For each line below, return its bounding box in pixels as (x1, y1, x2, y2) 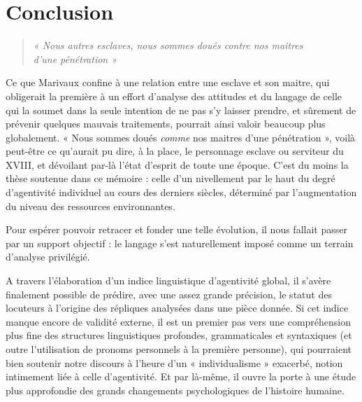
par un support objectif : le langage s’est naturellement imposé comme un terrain (6, 235, 354, 250)
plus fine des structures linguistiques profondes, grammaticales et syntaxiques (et (6, 328, 352, 342)
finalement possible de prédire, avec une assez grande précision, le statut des (6, 286, 332, 301)
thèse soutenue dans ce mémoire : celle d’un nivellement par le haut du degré (6, 171, 335, 186)
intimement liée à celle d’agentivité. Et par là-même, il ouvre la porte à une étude (6, 369, 356, 384)
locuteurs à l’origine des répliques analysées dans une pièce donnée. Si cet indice (6, 300, 349, 315)
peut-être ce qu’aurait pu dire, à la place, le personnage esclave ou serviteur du (6, 144, 344, 158)
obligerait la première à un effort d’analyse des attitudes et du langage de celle (6, 88, 342, 103)
